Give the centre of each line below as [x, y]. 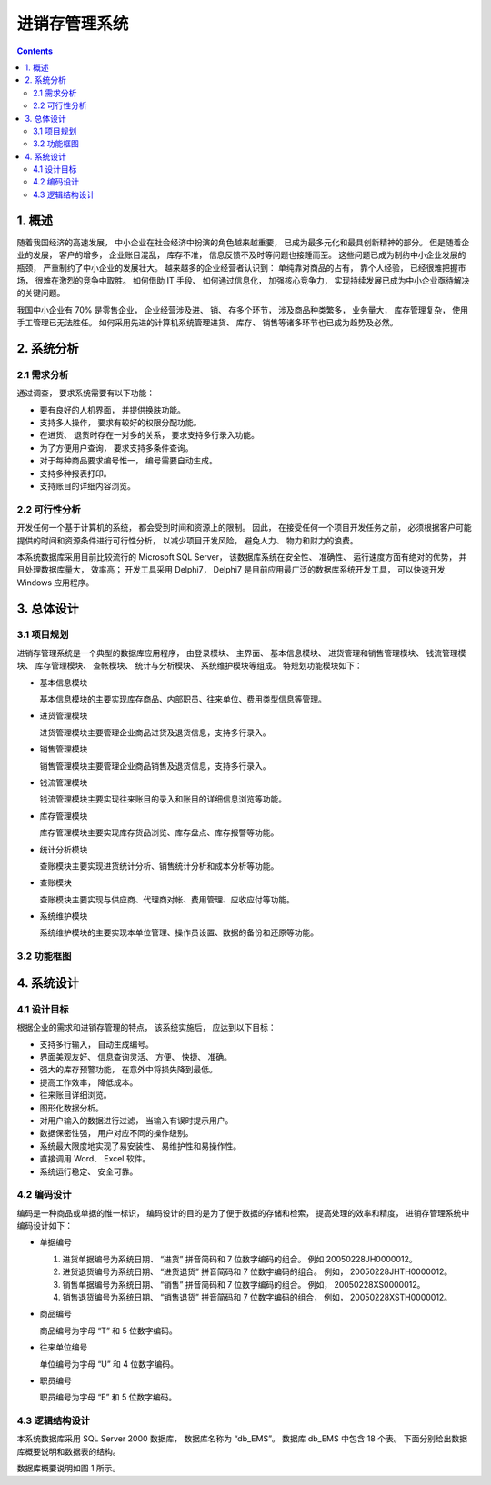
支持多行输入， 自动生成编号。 [96, 1044]
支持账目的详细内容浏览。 [87, 485]
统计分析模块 [64, 849]
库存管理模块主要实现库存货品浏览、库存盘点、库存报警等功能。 [159, 832]
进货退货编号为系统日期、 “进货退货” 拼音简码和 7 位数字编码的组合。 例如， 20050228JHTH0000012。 [257, 1271]
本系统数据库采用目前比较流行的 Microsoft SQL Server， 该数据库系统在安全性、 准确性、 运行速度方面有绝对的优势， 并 [242, 557]
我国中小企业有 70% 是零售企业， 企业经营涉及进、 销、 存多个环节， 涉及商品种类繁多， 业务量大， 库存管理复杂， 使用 [242, 310]
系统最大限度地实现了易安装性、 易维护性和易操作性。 [140, 1146]
